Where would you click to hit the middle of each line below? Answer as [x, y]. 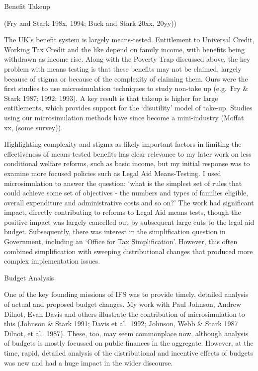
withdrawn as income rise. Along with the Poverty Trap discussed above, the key [127, 59]
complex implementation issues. [52, 261]
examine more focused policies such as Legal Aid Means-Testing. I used [113, 173]
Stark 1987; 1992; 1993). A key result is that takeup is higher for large [111, 98]
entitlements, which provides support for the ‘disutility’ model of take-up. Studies [128, 108]
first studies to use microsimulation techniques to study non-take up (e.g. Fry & [126, 88]
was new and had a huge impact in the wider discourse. [88, 362]
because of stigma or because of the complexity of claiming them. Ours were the [126, 78]
